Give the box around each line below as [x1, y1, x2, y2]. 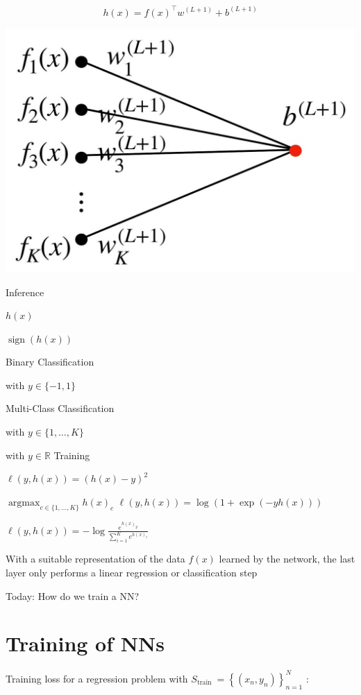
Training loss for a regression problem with [6, 671, 188, 685]
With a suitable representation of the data [6, 551, 185, 566]
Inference [6, 284, 44, 299]
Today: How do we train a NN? [6, 588, 140, 603]
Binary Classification [6, 354, 94, 369]
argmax [8, 497, 40, 508]
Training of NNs [6, 629, 165, 658]
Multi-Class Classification [6, 401, 115, 415]
